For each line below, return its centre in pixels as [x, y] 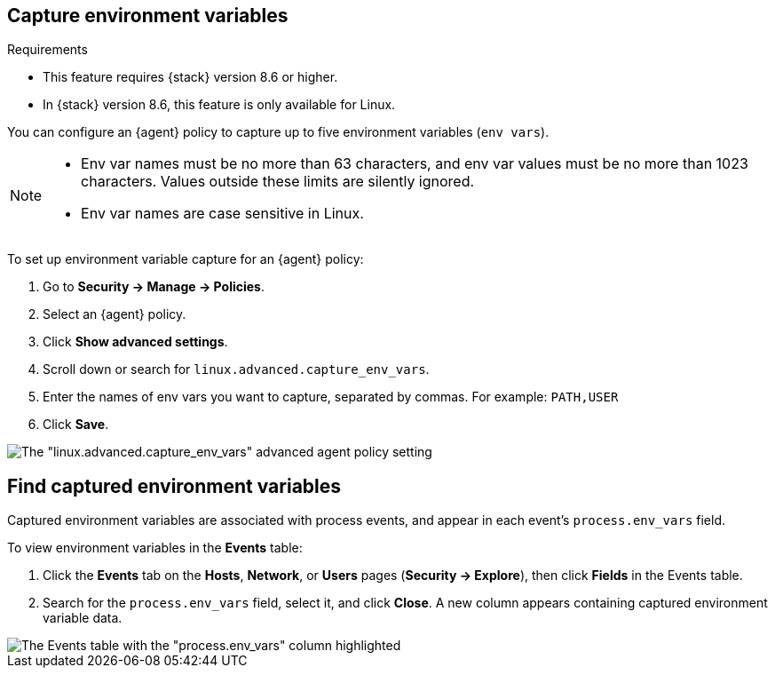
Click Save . [76, 425]
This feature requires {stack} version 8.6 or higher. [190, 77]
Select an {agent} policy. [115, 314]
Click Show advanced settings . [135, 342]
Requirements [47, 50]
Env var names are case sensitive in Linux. [222, 214]
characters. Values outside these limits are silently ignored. [278, 182]
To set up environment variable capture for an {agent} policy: [186, 259]
